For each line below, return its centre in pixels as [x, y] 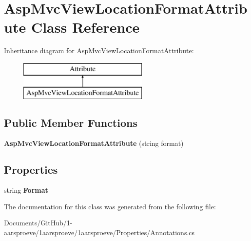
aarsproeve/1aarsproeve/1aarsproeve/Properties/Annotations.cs [99, 232]
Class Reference [85, 27]
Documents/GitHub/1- [38, 223]
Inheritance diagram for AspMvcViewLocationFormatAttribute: [99, 50]
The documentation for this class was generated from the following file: [110, 206]
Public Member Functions [71, 123]
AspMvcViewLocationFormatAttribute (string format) [94, 143]
